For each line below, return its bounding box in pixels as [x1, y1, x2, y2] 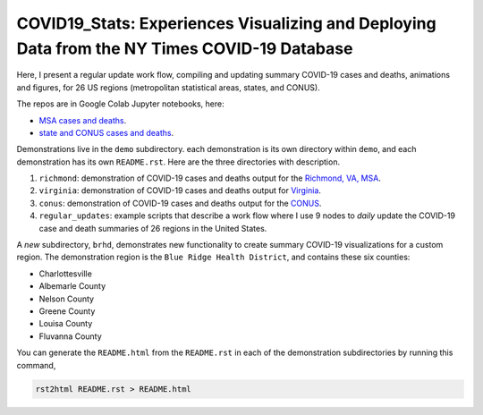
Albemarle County [38, 281, 106, 292]
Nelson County [38, 293, 94, 304]
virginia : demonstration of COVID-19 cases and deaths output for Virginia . [38, 185, 322, 196]
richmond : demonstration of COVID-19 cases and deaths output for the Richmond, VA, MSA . [38, 173, 382, 183]
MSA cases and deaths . [38, 114, 127, 125]
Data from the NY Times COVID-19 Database [16, 38, 353, 58]
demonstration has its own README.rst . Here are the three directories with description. [16, 157, 340, 167]
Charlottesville [38, 268, 93, 279]
